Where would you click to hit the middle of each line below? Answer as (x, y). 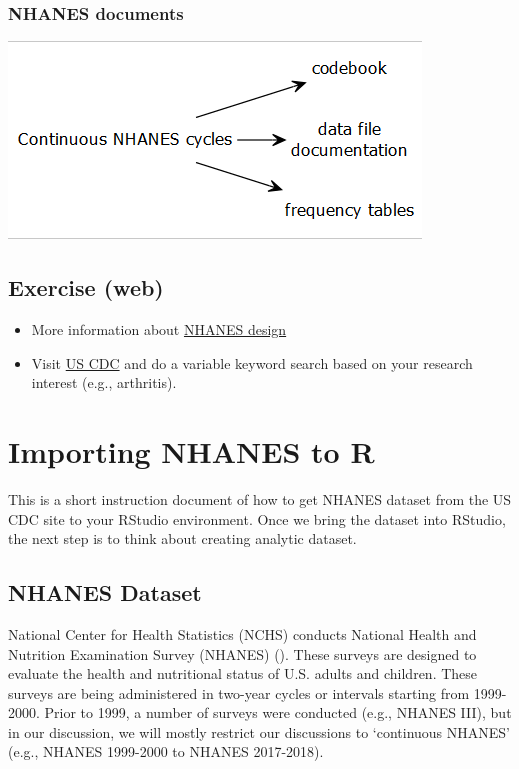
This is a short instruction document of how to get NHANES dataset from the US (260, 498)
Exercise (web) (86, 287)
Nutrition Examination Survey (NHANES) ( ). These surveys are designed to (242, 653)
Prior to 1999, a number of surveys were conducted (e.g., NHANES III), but (278, 712)
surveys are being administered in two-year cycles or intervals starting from (239, 692)
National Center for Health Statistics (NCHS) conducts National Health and (242, 633)
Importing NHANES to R (191, 450)
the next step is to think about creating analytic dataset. (182, 538)
